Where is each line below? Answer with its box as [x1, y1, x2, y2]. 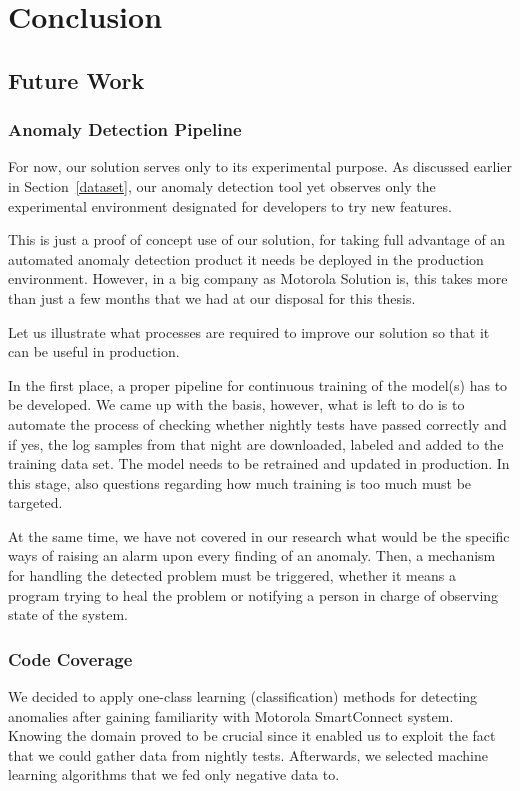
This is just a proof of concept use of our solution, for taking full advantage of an [8, 229, 506, 250]
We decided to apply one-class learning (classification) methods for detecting [8, 686, 478, 707]
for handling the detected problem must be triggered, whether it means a [8, 565, 456, 586]
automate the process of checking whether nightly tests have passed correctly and [8, 413, 507, 434]
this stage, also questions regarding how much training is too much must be [8, 472, 472, 493]
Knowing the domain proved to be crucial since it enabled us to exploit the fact [8, 725, 496, 746]
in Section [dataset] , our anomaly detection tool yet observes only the [8, 175, 436, 196]
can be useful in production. [8, 341, 180, 362]
